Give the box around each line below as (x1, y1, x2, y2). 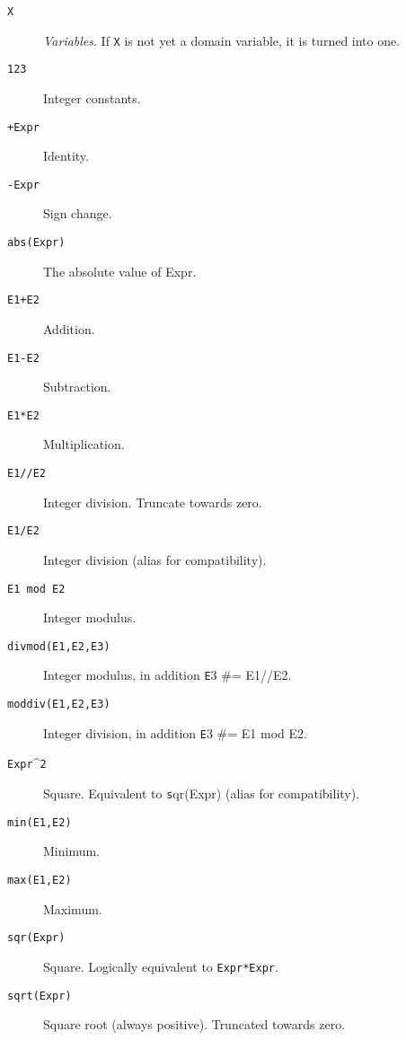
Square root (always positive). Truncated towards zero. (43, 1015, 346, 1034)
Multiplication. (43, 435, 125, 454)
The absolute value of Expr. (43, 261, 197, 280)
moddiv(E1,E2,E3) (7, 698, 110, 711)
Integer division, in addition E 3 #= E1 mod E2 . (43, 723, 307, 742)
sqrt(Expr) (7, 989, 72, 1002)
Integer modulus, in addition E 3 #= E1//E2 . (43, 665, 292, 684)
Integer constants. (43, 88, 141, 107)
